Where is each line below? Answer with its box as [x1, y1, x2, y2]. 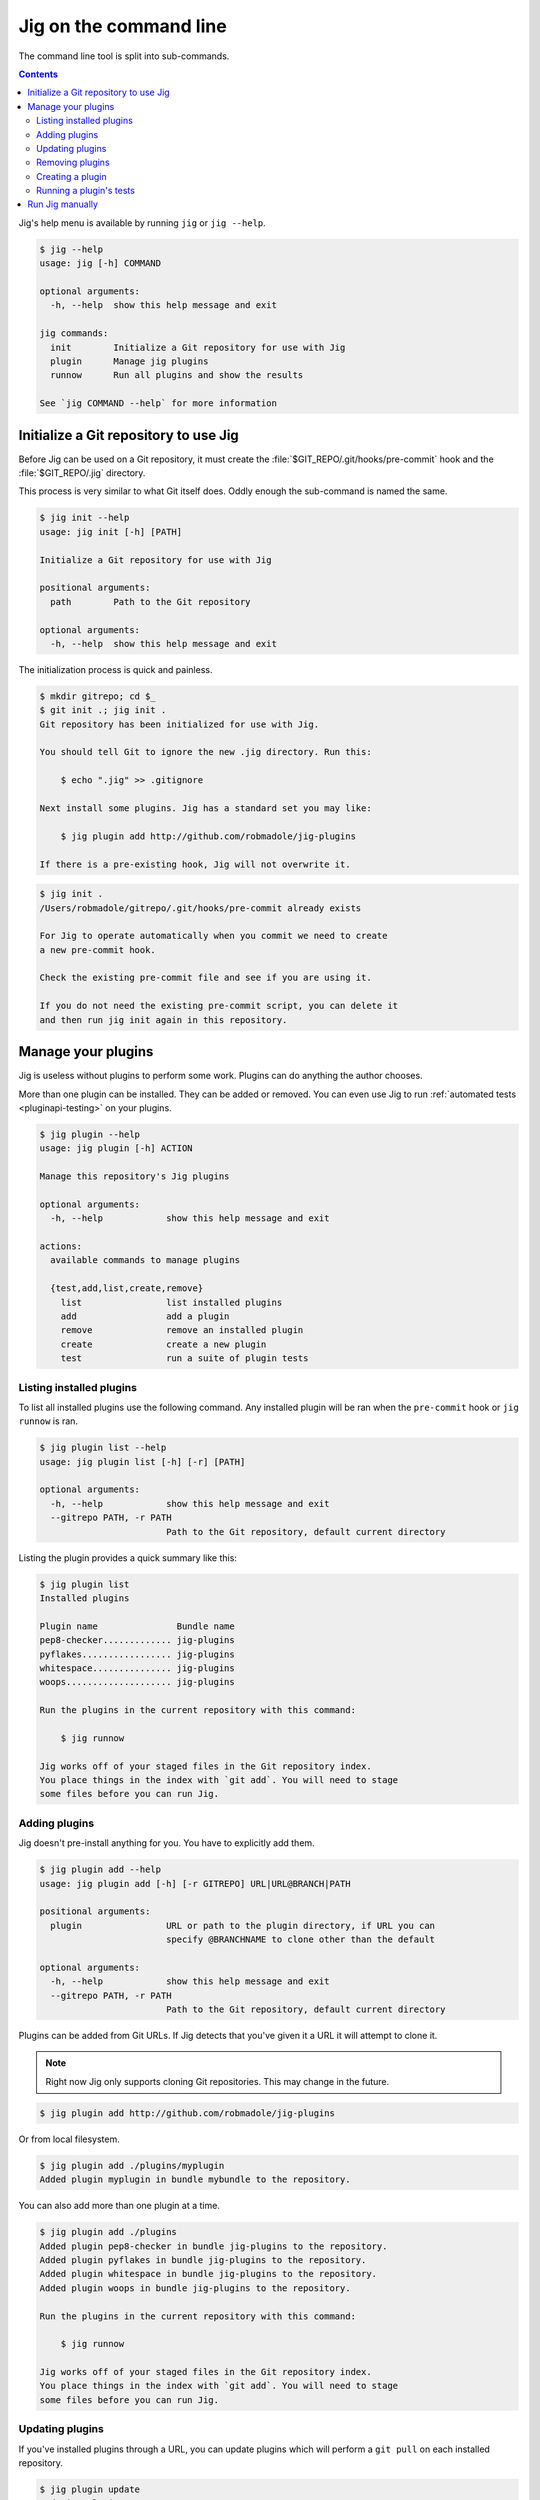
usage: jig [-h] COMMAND [39, 258, 162, 269]
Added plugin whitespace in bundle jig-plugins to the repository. [39, 2268, 378, 2280]
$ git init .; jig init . [39, 705, 167, 716]
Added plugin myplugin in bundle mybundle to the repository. [39, 2174, 351, 2185]
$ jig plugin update [39, 2483, 140, 2495]
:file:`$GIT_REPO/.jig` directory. [18, 467, 146, 479]
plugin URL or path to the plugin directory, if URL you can [50, 1920, 435, 1931]
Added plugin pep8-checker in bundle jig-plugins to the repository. [39, 2240, 388, 2252]
